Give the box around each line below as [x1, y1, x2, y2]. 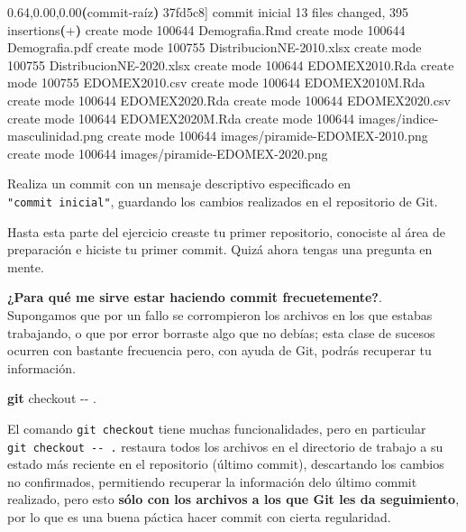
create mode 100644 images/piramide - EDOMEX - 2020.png [7, 143, 328, 162]
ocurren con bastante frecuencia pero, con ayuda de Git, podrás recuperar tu [7, 341, 432, 360]
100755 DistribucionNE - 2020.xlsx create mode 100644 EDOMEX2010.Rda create [7, 55, 454, 74]
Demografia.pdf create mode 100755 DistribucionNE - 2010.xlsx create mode [7, 38, 422, 57]
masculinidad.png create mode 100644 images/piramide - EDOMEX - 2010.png [7, 126, 428, 145]
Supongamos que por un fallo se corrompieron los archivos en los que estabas [7, 305, 433, 324]
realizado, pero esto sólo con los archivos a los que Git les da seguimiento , [7, 490, 460, 509]
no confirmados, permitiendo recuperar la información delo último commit [7, 472, 417, 491]
